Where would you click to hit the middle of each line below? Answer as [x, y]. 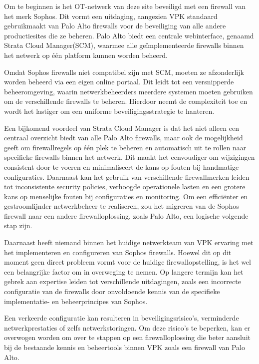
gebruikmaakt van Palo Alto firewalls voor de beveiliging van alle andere [115, 26]
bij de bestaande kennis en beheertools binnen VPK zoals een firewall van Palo [125, 347]
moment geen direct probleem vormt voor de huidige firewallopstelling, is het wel [128, 262]
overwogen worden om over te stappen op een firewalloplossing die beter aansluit [127, 337]
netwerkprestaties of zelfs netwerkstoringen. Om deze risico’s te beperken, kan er [127, 327]
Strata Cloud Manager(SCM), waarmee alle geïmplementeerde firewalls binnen [124, 45]
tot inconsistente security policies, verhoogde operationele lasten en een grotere [125, 186]
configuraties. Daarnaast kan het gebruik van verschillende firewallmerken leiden [127, 177]
